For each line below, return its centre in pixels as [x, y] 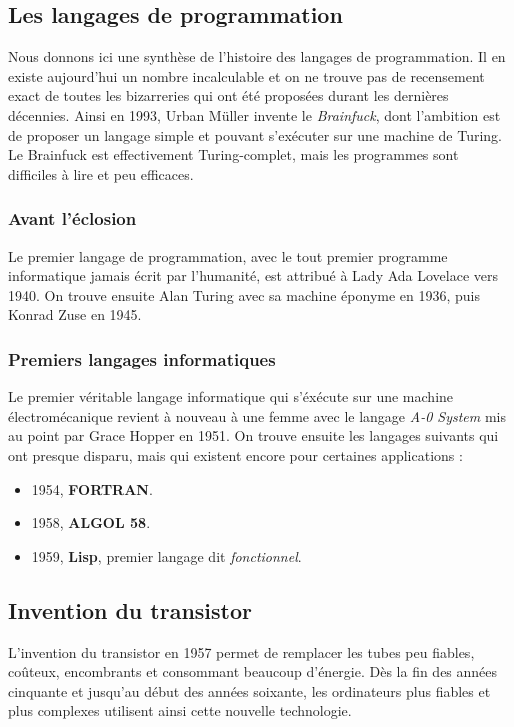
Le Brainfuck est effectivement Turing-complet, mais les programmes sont [233, 154]
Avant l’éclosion [72, 218]
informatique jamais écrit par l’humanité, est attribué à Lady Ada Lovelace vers [253, 275]
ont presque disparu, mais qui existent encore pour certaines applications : [235, 454]
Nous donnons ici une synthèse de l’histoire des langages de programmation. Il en [257, 56]
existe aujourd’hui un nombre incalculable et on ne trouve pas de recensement [246, 75]
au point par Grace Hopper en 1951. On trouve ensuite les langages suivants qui [253, 435]
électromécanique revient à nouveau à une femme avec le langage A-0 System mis [257, 415]
